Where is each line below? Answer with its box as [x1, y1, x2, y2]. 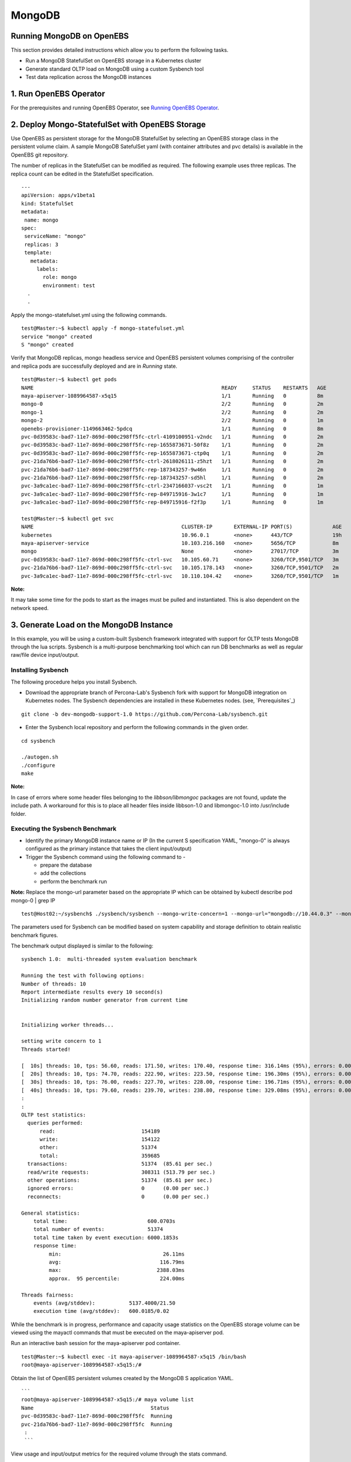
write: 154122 [39, 1136, 160, 1143]
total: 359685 [39, 1152, 160, 1159]
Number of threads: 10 [21, 980, 87, 987]
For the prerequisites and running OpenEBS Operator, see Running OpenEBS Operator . [11, 104, 219, 111]
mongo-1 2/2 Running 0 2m [21, 409, 324, 415]
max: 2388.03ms [49, 1267, 185, 1274]
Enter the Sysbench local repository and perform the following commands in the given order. [25, 724, 249, 731]
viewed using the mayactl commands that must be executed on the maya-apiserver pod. [11, 1329, 225, 1336]
